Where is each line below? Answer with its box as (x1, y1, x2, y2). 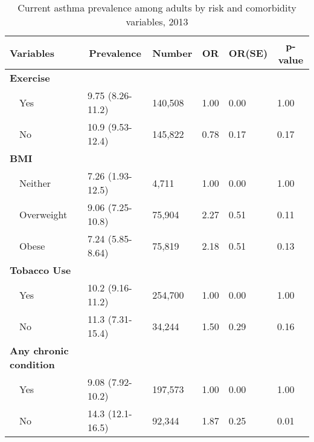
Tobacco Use (10, 263, 71, 277)
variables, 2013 (126, 15, 188, 28)
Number (152, 45, 193, 60)
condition (10, 357, 55, 371)
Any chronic (10, 343, 69, 357)
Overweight (19, 207, 68, 221)
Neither (19, 175, 51, 190)
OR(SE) (228, 45, 268, 60)
